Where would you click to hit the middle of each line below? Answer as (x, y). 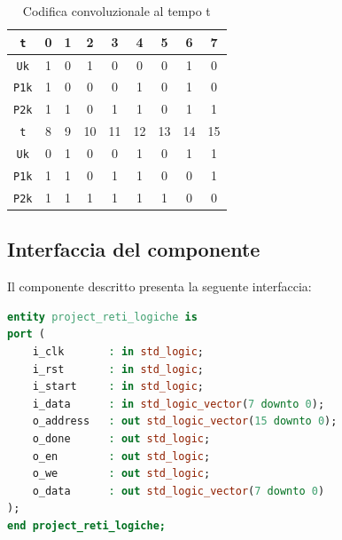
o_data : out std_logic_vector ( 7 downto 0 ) (179, 491)
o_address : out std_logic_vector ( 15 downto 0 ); (185, 421)
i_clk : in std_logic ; (118, 352)
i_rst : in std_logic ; (118, 369)
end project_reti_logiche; (86, 526)
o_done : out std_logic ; (121, 439)
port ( (26, 334)
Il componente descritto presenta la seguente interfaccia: (159, 286)
